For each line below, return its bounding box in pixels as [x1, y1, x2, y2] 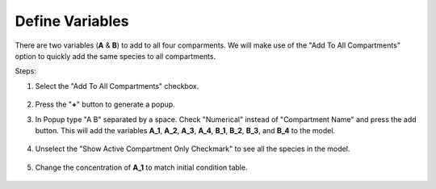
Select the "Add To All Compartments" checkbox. [35, 81, 199, 90]
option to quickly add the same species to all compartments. [15, 51, 216, 61]
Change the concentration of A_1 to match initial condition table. [35, 162, 248, 172]
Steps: [15, 66, 36, 76]
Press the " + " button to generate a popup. [35, 99, 175, 109]
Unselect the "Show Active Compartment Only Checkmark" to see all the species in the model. [35, 144, 350, 153]
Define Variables [15, 12, 129, 30]
